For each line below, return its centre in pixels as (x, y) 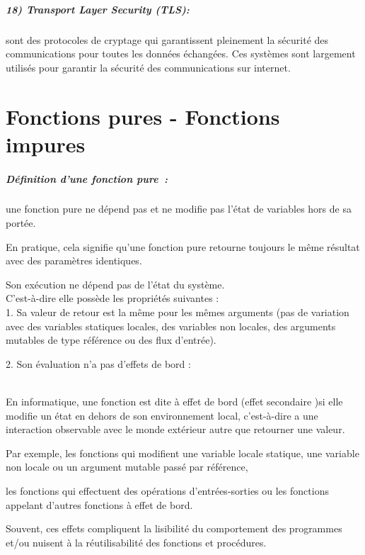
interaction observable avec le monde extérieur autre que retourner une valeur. (175, 429)
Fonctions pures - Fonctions (143, 116)
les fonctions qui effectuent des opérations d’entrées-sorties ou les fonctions (167, 490)
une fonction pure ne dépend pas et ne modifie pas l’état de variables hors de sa (179, 209)
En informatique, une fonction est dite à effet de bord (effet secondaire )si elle (174, 401)
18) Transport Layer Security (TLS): (98, 9)
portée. (21, 223)
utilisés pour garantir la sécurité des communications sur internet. (148, 67)
